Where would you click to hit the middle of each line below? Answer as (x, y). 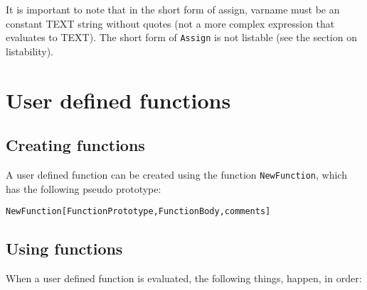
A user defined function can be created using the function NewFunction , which (176, 175)
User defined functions (118, 100)
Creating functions (75, 145)
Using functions (64, 249)
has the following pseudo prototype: (84, 188)
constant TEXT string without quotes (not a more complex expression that (170, 23)
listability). (30, 51)
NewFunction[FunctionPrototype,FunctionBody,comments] (138, 212)
